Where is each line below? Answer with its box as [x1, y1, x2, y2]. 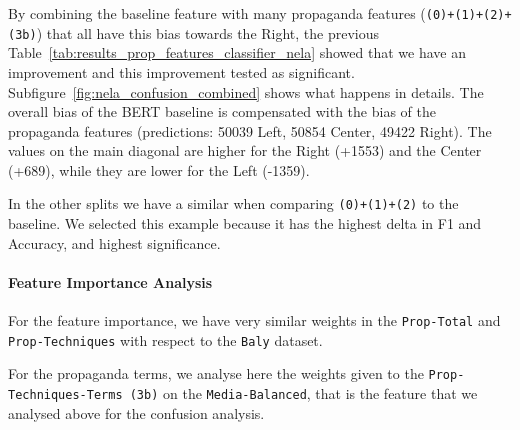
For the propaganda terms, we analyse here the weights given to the [8, 363, 424, 384]
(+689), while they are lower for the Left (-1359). [8, 159, 310, 180]
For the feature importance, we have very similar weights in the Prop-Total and [8, 310, 501, 331]
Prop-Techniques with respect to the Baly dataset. [8, 329, 323, 350]
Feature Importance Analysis [8, 271, 213, 292]
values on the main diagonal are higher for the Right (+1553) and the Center [8, 140, 482, 161]
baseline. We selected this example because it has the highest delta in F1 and [8, 213, 482, 234]
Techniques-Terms [8, 388, 123, 403]
